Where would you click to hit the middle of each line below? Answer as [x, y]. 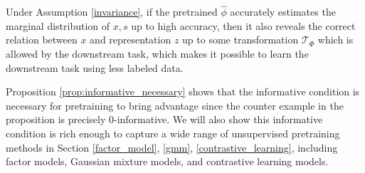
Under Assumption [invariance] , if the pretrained [112, 12]
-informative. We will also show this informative [218, 119]
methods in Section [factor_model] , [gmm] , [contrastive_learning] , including [172, 147]
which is [335, 40]
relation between [42, 40]
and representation [131, 40]
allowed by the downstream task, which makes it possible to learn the [157, 53]
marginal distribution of [58, 25]
